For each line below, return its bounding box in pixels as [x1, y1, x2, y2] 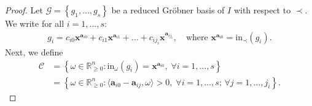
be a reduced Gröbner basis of [111, 4, 225, 16]
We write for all [5, 17, 64, 29]
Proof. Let [5, 4, 43, 16]
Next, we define [5, 46, 63, 58]
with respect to [233, 4, 291, 16]
